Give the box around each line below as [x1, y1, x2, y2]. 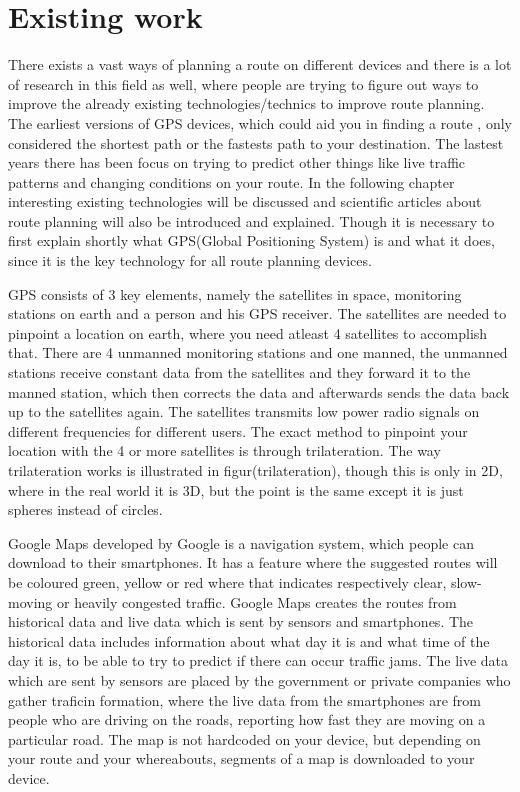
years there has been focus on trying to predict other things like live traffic [8, 152, 466, 173]
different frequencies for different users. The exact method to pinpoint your [8, 420, 468, 441]
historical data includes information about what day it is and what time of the [8, 630, 490, 651]
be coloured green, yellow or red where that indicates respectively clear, [8, 571, 447, 592]
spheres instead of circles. [8, 499, 163, 520]
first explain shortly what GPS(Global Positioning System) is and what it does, [8, 230, 495, 251]
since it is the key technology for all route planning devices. [8, 250, 372, 271]
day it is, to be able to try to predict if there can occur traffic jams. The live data [8, 650, 509, 671]
